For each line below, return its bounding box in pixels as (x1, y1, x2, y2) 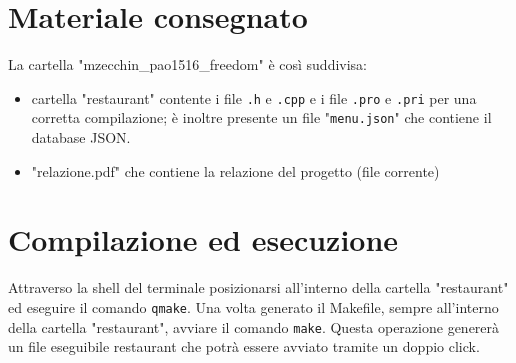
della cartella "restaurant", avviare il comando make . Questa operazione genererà (8, 316, 500, 337)
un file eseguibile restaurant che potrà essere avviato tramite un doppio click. (8, 336, 480, 357)
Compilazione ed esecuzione (8, 219, 399, 260)
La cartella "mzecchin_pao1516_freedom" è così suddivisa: (8, 54, 368, 75)
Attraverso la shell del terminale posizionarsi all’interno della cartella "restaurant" (8, 277, 509, 298)
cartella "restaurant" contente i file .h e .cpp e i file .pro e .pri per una (31, 87, 477, 108)
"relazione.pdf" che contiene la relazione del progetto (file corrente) (31, 160, 440, 181)
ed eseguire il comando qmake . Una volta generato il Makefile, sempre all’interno (8, 296, 499, 317)
